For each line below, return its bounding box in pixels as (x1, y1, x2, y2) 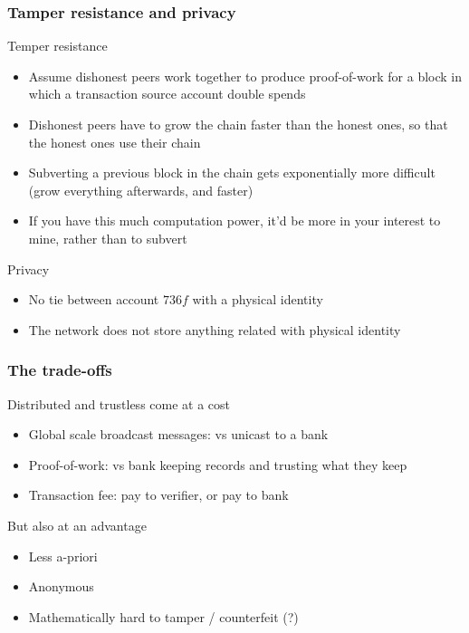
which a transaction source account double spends (28, 84, 306, 103)
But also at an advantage (7, 515, 147, 534)
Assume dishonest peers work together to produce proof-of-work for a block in (28, 66, 463, 85)
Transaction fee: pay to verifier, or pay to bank (28, 485, 289, 504)
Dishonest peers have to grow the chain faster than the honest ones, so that (28, 115, 448, 133)
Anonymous (28, 577, 94, 596)
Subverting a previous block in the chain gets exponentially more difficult (28, 163, 435, 182)
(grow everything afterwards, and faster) (28, 180, 254, 199)
